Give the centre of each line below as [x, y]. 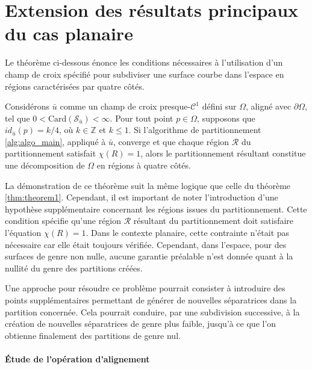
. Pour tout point [142, 118]
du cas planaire [69, 33]
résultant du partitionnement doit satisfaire [214, 221]
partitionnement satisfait [51, 153]
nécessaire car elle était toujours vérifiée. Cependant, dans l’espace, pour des [146, 244]
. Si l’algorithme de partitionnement [195, 130]
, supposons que [226, 118]
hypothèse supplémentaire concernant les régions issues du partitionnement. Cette [156, 209]
